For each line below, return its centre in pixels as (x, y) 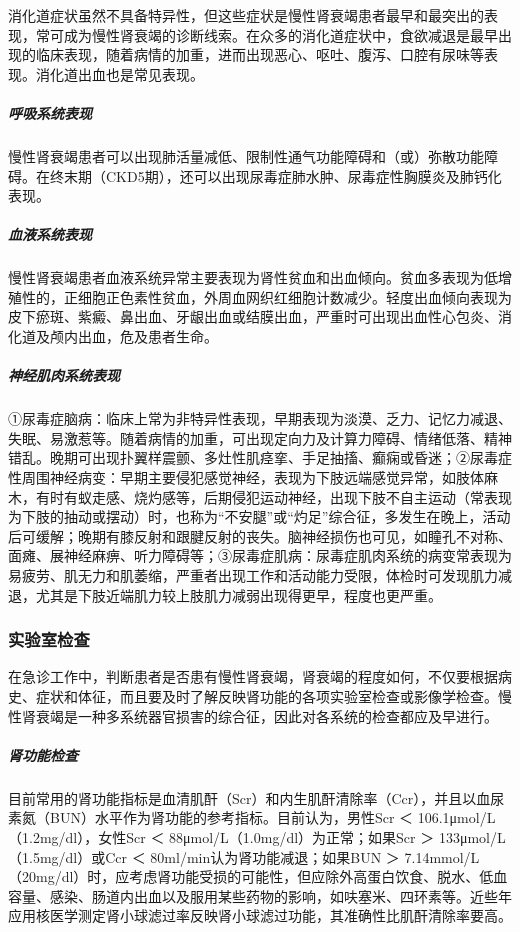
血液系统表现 (50, 234)
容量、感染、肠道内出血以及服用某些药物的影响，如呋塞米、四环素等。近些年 (260, 895)
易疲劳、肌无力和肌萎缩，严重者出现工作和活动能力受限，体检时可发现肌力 (253, 574)
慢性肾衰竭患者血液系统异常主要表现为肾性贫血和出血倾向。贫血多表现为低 (253, 277)
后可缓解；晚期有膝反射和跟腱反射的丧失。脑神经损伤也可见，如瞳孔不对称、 (260, 535)
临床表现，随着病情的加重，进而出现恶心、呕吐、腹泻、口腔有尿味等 (259, 54)
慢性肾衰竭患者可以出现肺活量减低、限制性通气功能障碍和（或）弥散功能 (246, 155)
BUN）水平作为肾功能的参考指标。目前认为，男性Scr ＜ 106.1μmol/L (272, 817)
